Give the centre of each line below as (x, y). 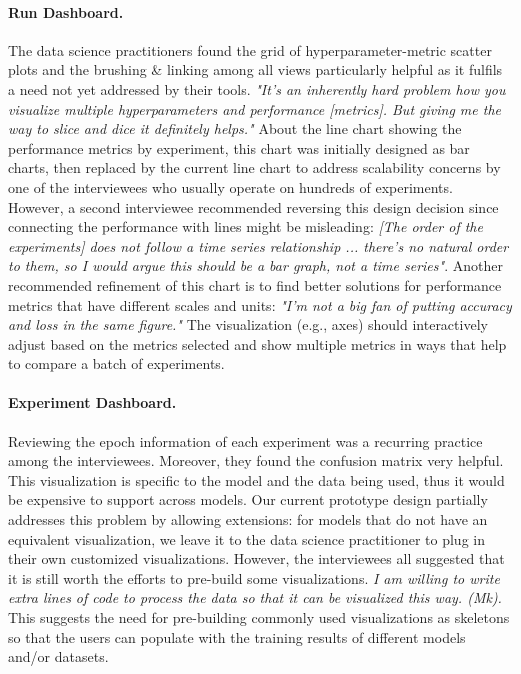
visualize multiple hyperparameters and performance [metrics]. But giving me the (254, 108)
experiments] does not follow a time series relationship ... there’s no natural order (258, 245)
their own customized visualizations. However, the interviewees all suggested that (256, 558)
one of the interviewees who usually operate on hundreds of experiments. (230, 186)
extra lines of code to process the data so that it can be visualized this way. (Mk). (255, 597)
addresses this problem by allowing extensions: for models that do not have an (248, 519)
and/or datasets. (58, 656)
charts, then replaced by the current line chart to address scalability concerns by (254, 167)
